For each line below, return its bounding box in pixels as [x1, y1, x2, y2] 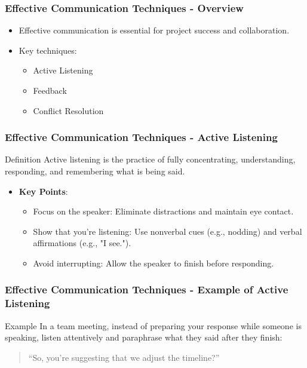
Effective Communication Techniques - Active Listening [5, 130, 278, 145]
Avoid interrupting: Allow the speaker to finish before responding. [33, 256, 274, 269]
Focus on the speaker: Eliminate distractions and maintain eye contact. [33, 205, 294, 217]
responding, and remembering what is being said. [5, 165, 185, 177]
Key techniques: [19, 44, 77, 56]
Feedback [33, 84, 67, 96]
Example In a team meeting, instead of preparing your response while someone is [5, 319, 302, 332]
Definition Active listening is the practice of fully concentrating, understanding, [5, 153, 296, 165]
